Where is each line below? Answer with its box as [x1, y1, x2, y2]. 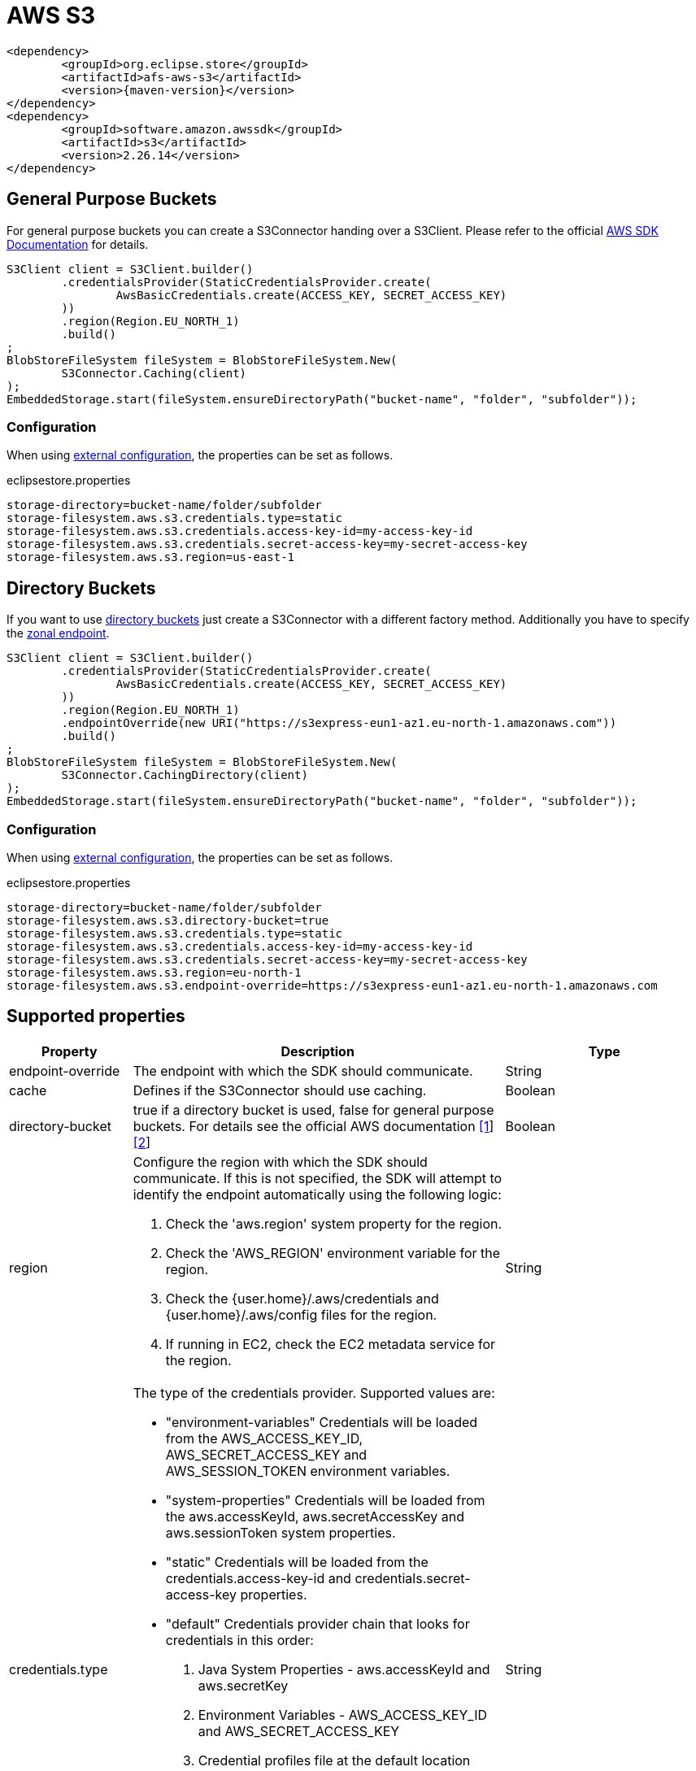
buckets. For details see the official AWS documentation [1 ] [133, 1117, 494, 1134]
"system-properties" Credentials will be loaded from [165, 1491, 485, 1508]
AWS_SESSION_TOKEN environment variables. [165, 1462, 450, 1479]
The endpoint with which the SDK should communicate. [133, 1062, 473, 1079]
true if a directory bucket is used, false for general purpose [133, 1101, 494, 1118]
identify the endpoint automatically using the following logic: [133, 1186, 502, 1203]
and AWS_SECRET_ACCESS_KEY [198, 1722, 400, 1739]
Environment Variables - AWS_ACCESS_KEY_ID [198, 1706, 487, 1723]
